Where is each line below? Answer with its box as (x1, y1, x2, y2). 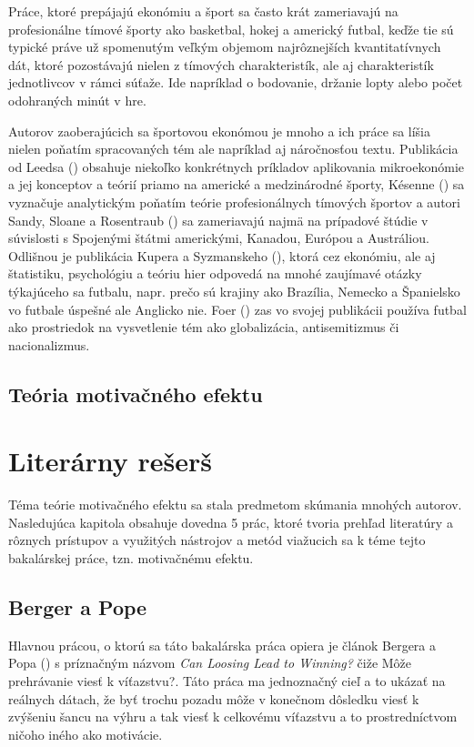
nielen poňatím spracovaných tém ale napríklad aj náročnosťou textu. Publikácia (8, 139, 459, 158)
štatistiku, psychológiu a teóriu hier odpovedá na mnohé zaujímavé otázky (8, 264, 422, 283)
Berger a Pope (8, 592, 147, 621)
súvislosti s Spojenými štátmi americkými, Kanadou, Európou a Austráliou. (8, 228, 429, 247)
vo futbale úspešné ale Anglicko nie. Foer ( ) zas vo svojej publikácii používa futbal (8, 299, 467, 318)
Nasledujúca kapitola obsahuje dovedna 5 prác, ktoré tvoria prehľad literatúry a (8, 512, 453, 531)
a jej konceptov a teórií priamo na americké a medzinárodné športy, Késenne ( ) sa (8, 175, 465, 194)
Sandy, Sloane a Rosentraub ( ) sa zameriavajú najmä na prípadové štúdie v (8, 210, 429, 229)
